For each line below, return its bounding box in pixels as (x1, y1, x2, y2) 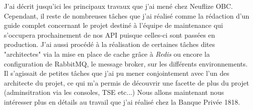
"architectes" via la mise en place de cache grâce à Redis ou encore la (4, 48, 210, 59)
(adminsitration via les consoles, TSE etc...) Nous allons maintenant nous (4, 87, 224, 97)
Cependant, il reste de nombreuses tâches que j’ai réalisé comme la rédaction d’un (4, 10, 250, 21)
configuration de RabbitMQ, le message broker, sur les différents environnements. (4, 58, 248, 68)
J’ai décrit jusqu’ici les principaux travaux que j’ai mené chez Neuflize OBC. (4, 1, 233, 11)
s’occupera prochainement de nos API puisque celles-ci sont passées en (4, 29, 215, 40)
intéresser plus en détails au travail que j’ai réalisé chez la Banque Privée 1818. (4, 96, 240, 107)
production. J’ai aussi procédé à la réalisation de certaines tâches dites (4, 39, 215, 49)
